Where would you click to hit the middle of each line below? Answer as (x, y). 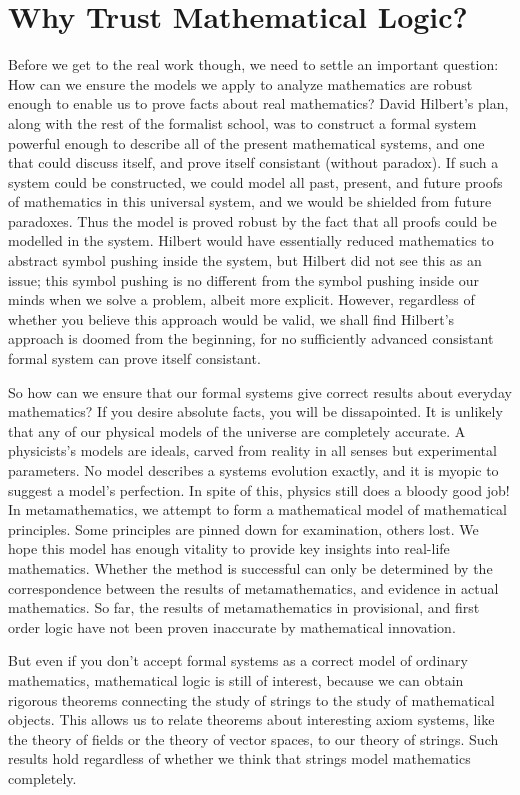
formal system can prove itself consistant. (134, 358)
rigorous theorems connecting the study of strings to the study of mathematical (251, 699)
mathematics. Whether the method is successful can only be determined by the (250, 567)
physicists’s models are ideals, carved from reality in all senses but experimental (252, 450)
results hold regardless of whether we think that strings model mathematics (239, 758)
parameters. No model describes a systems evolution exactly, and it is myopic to (253, 470)
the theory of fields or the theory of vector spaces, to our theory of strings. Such (253, 738)
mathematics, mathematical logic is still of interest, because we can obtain (236, 679)
